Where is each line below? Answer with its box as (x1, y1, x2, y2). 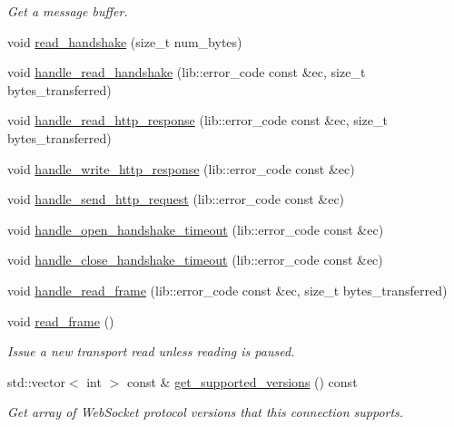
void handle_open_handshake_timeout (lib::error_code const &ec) (7, 219, 384, 238)
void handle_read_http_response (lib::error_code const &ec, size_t (7, 111, 388, 130)
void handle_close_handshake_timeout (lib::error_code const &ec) (7, 250, 383, 269)
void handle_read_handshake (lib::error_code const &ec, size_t (7, 63, 366, 82)
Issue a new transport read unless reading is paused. (7, 342, 295, 361)
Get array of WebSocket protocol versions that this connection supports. (7, 403, 404, 422)
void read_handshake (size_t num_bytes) (7, 32, 242, 51)
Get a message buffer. (7, 2, 128, 20)
